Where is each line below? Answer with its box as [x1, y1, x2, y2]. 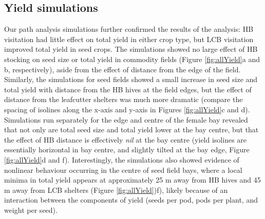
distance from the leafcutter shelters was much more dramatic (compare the [4, 94, 243, 105]
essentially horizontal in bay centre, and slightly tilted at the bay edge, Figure [4, 144, 250, 155]
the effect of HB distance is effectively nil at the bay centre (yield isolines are [4, 134, 247, 145]
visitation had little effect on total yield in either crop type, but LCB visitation [4, 33, 254, 44]
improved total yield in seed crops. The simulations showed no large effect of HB [4, 44, 258, 54]
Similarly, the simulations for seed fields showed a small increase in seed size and [4, 74, 258, 85]
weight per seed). [4, 204, 58, 215]
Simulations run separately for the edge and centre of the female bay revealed [4, 114, 248, 125]
